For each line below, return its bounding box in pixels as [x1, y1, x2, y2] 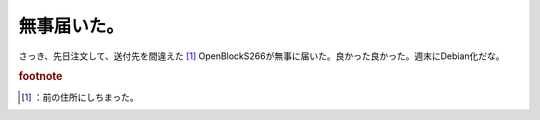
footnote [18, 70, 63, 84]
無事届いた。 [18, 15, 125, 37]
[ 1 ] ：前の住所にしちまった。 [21, 91, 139, 103]
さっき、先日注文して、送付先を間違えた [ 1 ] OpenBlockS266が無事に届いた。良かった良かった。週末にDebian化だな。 [18, 50, 505, 62]
